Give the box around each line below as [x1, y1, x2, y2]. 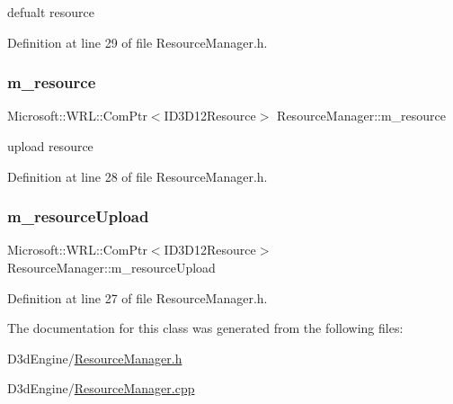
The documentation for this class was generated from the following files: [7, 319, 404, 337]
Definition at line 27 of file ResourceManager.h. [7, 288, 268, 307]
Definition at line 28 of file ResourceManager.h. [7, 166, 268, 185]
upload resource [7, 137, 93, 155]
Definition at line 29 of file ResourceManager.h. [7, 32, 268, 51]
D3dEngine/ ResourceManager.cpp [7, 379, 195, 398]
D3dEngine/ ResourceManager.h [7, 348, 182, 367]
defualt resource [7, 3, 94, 21]
